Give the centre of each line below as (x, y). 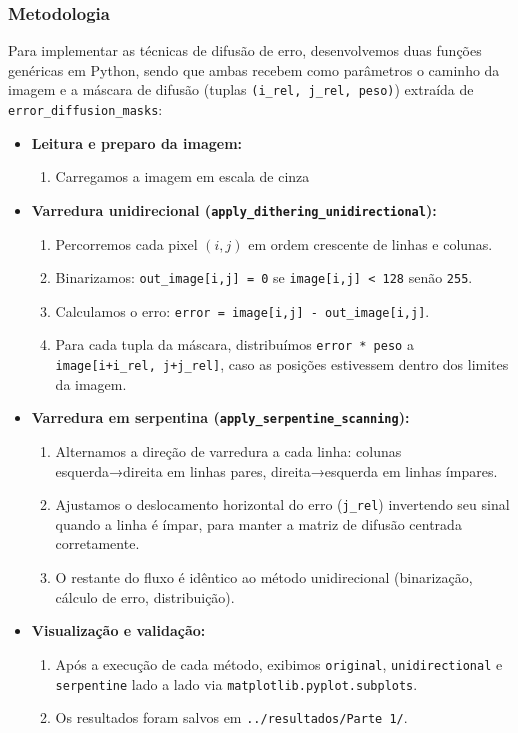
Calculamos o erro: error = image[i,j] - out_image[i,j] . (242, 310)
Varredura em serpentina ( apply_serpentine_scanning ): (220, 417)
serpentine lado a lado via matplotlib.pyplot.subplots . (236, 683)
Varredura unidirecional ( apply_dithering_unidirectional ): (234, 209)
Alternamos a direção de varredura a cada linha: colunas (228, 451)
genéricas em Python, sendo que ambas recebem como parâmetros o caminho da (254, 69)
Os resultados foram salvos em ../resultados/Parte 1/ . (231, 717)
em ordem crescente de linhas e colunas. (370, 243)
